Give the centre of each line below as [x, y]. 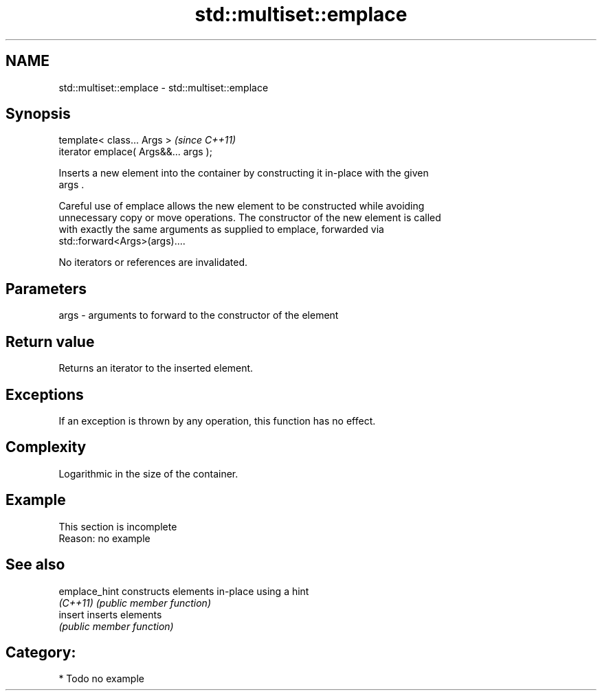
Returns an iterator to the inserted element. [156, 368]
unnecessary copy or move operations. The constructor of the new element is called [250, 218]
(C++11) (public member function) [135, 603]
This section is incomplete [118, 526]
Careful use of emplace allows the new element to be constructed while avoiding [242, 206]
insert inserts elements [110, 614]
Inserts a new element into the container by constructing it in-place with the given [244, 173]
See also [35, 565]
